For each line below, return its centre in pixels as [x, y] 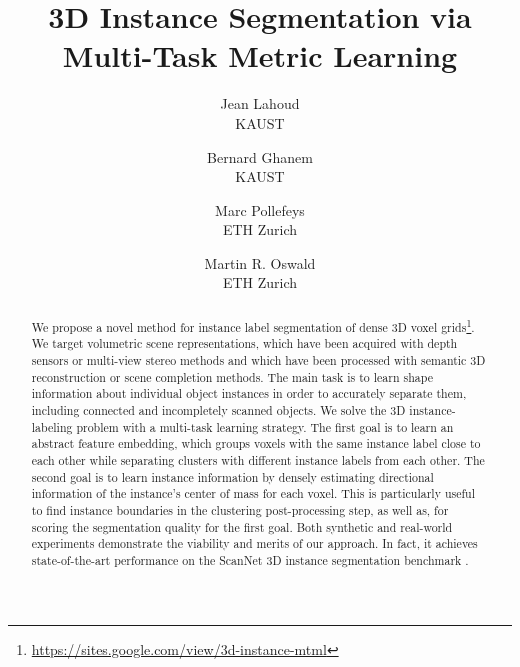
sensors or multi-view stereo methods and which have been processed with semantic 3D [258, 360]
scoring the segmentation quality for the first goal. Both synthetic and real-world [242, 526]
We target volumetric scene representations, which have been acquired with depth [244, 343]
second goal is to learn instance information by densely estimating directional [232, 476]
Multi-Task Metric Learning [260, 55]
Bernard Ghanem [260, 156]
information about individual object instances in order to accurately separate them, [249, 393]
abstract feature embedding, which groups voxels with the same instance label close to [256, 443]
